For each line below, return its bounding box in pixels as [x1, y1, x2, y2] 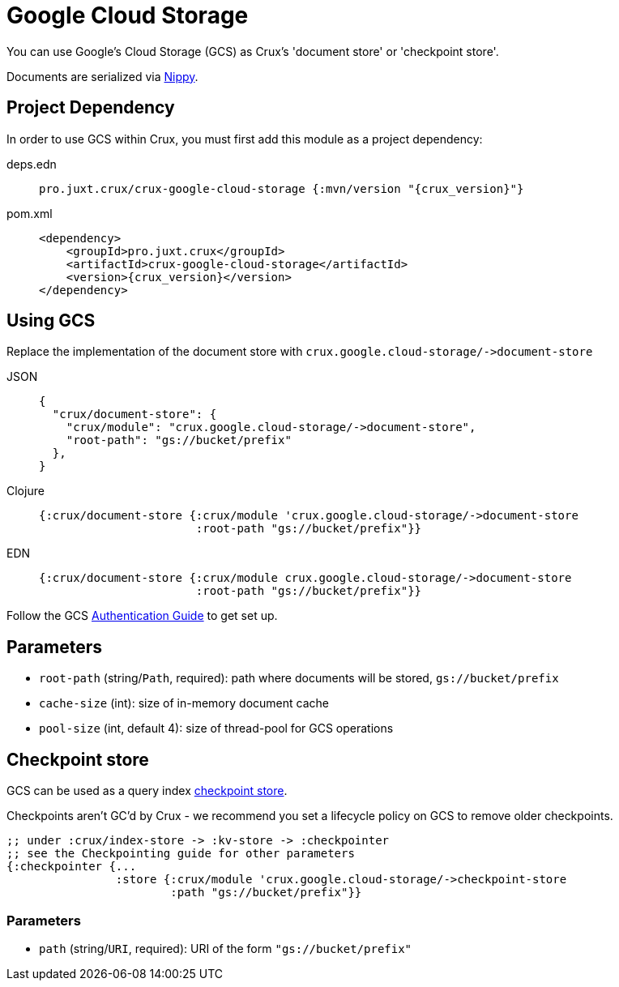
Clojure [6, 484, 45, 498]
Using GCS [6, 310, 96, 331]
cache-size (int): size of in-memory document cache [39, 696, 329, 711]
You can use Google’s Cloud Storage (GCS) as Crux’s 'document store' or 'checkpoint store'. [6, 44, 499, 58]
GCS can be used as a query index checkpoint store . [6, 784, 288, 798]
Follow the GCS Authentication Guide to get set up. [6, 609, 278, 623]
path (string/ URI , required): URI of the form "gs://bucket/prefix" [39, 941, 412, 955]
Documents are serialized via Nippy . [6, 69, 199, 83]
